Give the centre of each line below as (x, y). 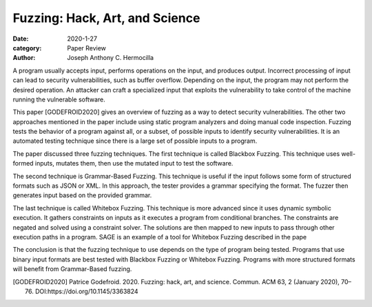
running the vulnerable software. (59, 99)
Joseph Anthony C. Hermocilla (111, 58)
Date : (21, 39)
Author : (24, 58)
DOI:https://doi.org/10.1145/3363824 (86, 291)
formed (23, 164)
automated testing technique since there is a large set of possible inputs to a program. (135, 141)
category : (27, 48)
